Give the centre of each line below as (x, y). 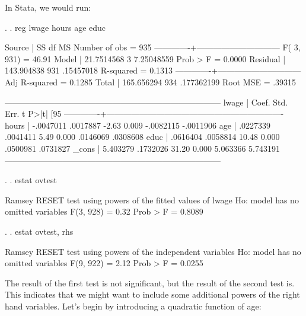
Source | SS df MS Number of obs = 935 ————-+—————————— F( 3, (153, 47)
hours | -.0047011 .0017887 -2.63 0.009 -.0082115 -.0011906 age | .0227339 (138, 125)
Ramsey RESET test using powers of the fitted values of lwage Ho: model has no (152, 200)
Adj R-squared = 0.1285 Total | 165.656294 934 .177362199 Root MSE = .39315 (151, 82)
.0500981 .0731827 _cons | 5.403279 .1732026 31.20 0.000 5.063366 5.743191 (143, 148)
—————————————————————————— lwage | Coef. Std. (146, 102)
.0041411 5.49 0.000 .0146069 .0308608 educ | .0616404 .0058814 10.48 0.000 (142, 137)
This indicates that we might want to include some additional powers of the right (152, 294)
